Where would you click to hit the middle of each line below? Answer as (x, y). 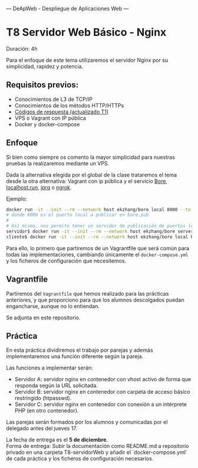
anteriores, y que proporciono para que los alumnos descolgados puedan (95, 300)
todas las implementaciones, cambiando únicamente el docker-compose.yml (97, 254)
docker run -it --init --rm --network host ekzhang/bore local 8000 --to (99, 210)
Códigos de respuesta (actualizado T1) (62, 112)
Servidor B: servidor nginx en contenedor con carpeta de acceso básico (102, 392)
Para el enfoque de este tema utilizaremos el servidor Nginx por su (87, 60)
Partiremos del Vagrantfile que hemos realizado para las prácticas (88, 293)
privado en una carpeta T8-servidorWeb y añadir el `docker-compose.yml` (97, 452)
